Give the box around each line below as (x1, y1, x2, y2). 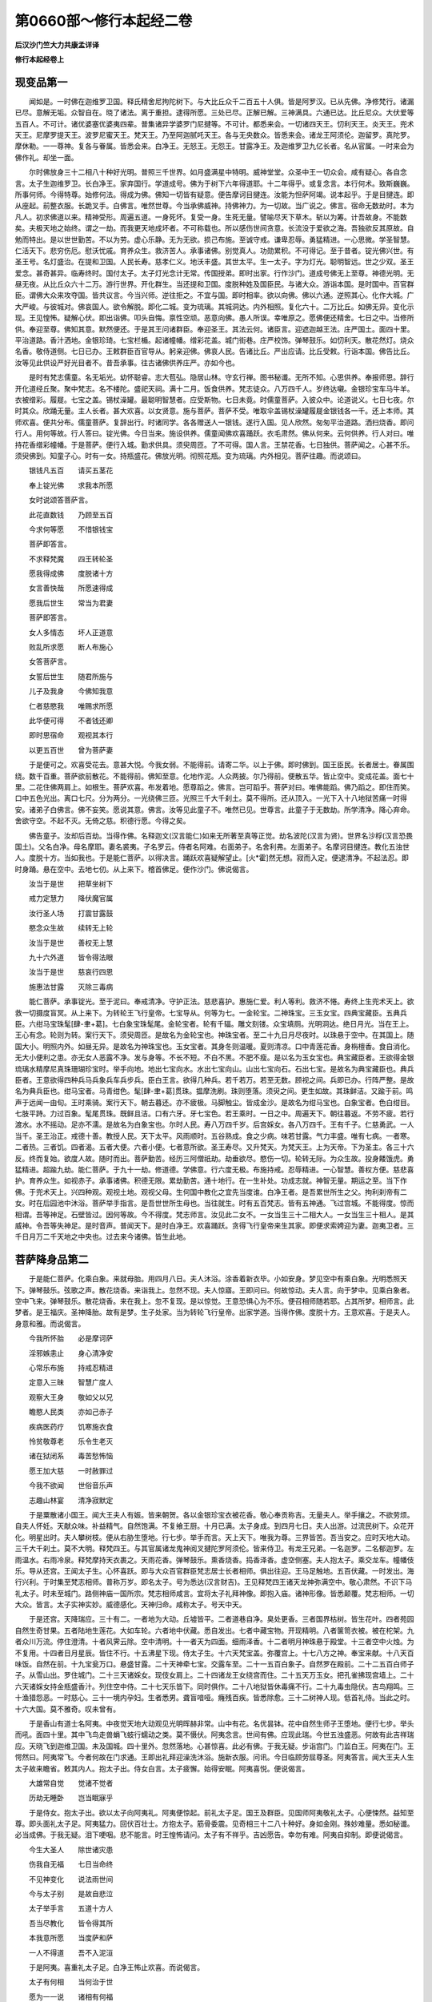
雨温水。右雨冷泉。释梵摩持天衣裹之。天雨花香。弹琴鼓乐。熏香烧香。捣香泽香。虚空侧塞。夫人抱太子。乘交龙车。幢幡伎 (14, 1554, 414, 1565)
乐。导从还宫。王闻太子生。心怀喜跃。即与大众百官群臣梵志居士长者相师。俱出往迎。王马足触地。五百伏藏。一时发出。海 (14, 1566, 414, 1575)
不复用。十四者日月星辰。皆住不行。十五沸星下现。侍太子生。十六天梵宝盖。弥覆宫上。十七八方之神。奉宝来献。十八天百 (14, 1648, 414, 1658)
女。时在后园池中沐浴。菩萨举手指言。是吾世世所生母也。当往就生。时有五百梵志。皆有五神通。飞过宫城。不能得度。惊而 (14, 1198, 414, 1208)
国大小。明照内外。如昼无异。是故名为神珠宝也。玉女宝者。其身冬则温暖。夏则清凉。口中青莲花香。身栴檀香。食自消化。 (14, 1041, 414, 1051)
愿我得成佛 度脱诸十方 (28, 569, 114, 578)
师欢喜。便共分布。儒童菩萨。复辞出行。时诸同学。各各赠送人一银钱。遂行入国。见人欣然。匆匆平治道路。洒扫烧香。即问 (14, 417, 414, 427)
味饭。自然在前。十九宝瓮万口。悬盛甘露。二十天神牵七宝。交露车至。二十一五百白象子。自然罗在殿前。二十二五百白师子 (14, 1659, 414, 1669)
